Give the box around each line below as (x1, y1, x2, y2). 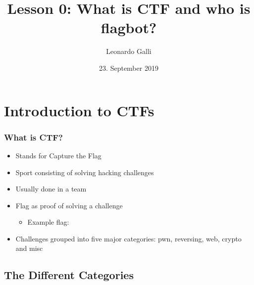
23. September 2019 (99, 62, 158, 73)
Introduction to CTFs (4, 100, 154, 120)
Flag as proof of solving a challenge (15, 200, 123, 210)
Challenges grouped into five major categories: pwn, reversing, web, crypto (15, 233, 242, 243)
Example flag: (27, 217, 69, 227)
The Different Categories (4, 267, 134, 283)
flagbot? (101, 17, 157, 38)
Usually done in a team (15, 184, 87, 194)
